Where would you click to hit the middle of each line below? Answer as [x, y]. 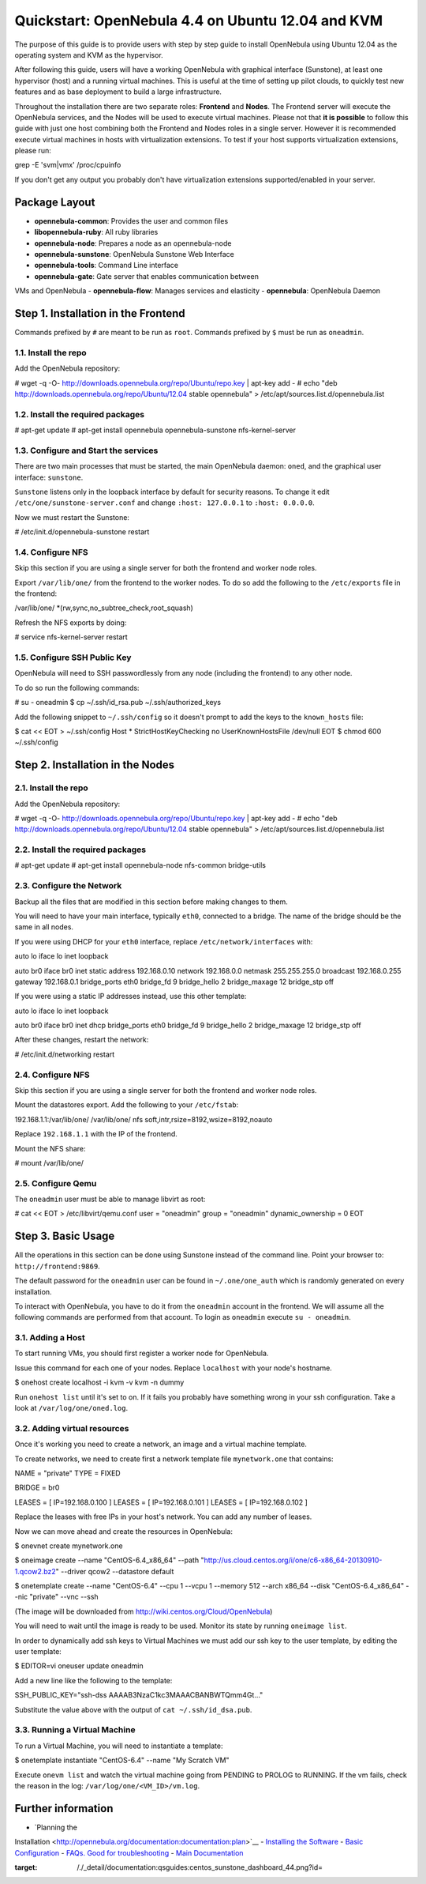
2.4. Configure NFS [52, 1075]
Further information [64, 1809]
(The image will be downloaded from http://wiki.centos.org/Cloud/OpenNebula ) [144, 1611]
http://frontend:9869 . [57, 1266]
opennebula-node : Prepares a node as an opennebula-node [133, 243]
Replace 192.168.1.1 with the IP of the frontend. [96, 1134]
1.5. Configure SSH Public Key [73, 658]
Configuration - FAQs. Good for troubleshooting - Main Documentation [129, 1852]
